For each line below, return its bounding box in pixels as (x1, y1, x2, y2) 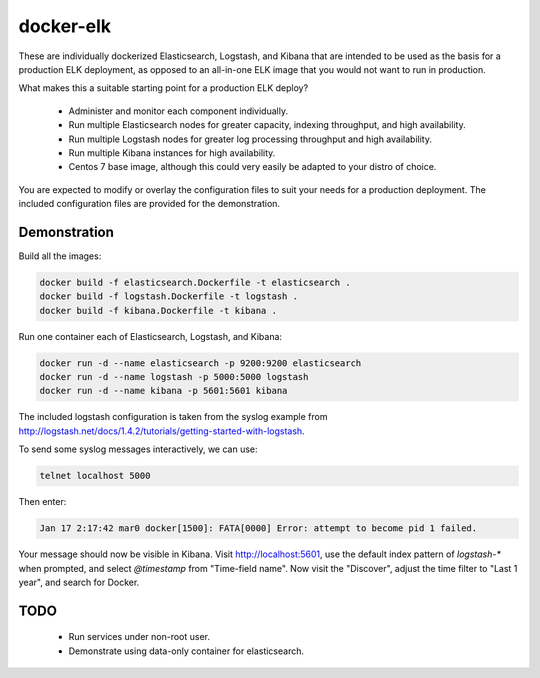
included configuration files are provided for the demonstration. (18, 198, 280, 210)
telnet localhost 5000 (39, 470, 151, 482)
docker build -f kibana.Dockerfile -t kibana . (39, 305, 277, 316)
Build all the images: (18, 250, 102, 262)
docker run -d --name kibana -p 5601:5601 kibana (39, 385, 288, 397)
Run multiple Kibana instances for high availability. (68, 146, 276, 159)
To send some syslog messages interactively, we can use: (18, 443, 259, 455)
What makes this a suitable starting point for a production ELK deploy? (18, 82, 309, 94)
